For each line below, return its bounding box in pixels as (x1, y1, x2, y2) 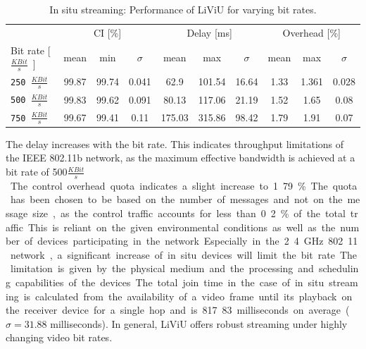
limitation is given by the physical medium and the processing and (10, 261, 314, 276)
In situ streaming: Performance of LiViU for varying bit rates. (49, 2, 317, 16)
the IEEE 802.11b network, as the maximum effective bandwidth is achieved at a (6, 150, 355, 165)
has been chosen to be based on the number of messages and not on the (10, 192, 343, 207)
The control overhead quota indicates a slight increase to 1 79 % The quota (10, 178, 358, 192)
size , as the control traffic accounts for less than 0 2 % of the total (32, 206, 346, 221)
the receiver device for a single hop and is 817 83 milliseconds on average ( (6, 302, 350, 317)
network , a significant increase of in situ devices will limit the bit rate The (10, 247, 358, 262)
